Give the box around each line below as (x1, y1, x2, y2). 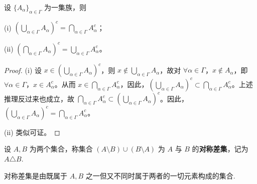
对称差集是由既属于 (4, 170, 67, 180)
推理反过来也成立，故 (4, 93, 74, 103)
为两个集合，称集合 (29, 143, 93, 154)
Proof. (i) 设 (4, 64, 42, 75)
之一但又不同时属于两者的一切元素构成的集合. (85, 170, 235, 180)
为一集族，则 (44, 2, 87, 12)
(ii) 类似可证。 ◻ (4, 126, 60, 137)
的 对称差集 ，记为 (192, 143, 248, 154)
